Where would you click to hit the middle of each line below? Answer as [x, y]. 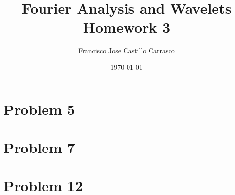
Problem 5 [39, 109]
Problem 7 [39, 147]
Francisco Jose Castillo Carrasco [127, 51]
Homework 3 [127, 27]
